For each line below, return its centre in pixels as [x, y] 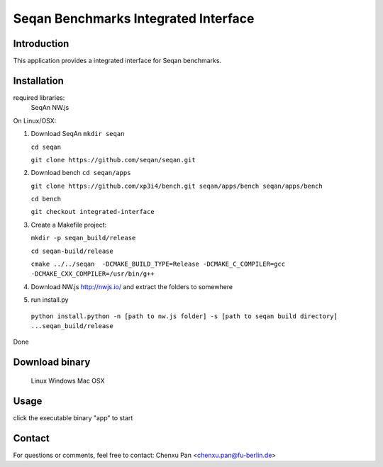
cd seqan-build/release [72, 251]
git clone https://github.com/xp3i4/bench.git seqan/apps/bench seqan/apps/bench [177, 186]
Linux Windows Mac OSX [68, 381]
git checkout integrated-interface [93, 212]
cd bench [46, 199]
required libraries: [39, 97]
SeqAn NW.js [50, 108]
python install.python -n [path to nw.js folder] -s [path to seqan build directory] [184, 316]
